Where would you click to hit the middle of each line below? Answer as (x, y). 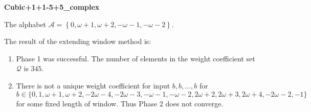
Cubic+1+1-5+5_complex (52, 7)
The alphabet (25, 24)
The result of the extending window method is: (78, 41)
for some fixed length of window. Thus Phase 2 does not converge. (120, 103)
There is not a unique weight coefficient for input (93, 85)
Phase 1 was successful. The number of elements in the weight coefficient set (136, 58)
